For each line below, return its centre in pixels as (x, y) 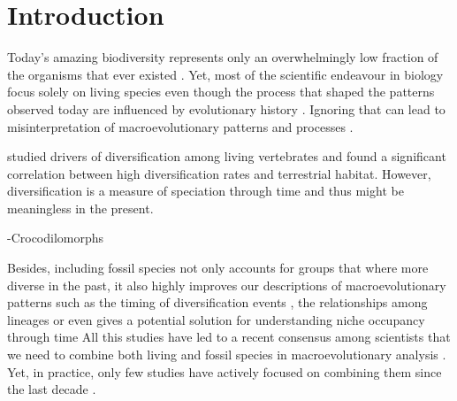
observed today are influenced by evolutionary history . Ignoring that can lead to (226, 108)
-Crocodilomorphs (56, 238)
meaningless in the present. (80, 208)
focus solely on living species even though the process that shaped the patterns (221, 92)
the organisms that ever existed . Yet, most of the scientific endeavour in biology (225, 74)
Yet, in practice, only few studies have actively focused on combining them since (225, 371)
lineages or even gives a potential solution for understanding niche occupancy (216, 319)
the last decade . (52, 389)
